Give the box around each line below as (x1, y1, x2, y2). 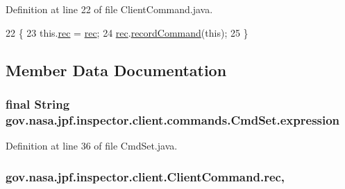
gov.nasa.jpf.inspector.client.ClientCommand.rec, (6, 168, 285, 185)
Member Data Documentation (6, 59, 227, 80)
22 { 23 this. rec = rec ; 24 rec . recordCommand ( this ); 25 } (6, 25, 249, 39)
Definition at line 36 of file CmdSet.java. (6, 138, 178, 153)
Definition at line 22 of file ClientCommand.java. (6, 2, 213, 16)
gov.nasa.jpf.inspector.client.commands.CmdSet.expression (6, 111, 340, 128)
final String (6, 95, 70, 112)
